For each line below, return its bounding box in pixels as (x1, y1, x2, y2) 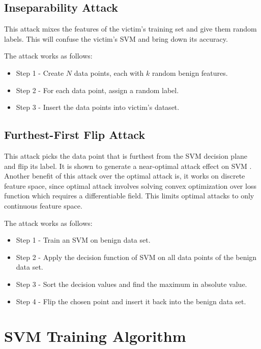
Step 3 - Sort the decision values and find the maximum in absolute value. (16, 278, 247, 289)
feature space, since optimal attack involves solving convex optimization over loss (4, 180, 256, 191)
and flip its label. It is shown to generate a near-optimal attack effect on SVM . (4, 160, 252, 171)
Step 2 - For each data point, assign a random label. (16, 84, 179, 95)
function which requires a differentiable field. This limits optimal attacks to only (4, 190, 254, 201)
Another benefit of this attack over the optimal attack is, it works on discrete (4, 170, 245, 181)
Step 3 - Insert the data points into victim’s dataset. (16, 102, 180, 112)
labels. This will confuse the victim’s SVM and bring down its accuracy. (4, 33, 228, 44)
